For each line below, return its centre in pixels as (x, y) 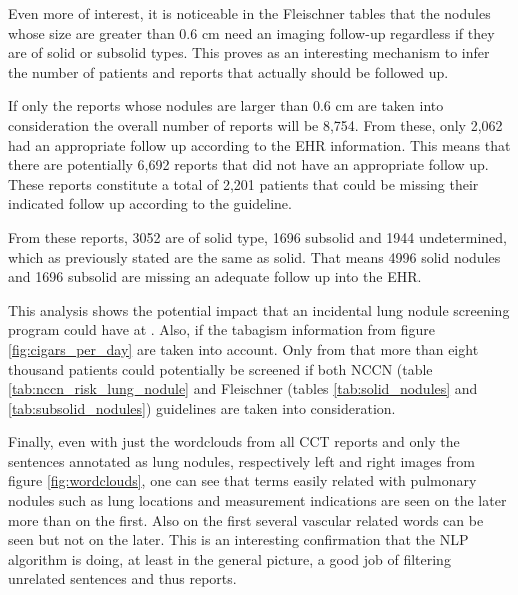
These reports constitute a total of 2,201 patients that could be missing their (243, 183)
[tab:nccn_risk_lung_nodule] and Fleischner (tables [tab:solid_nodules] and (243, 388)
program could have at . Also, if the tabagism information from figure (221, 329)
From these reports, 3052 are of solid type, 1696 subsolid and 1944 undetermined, (257, 236)
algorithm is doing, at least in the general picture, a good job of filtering (229, 558)
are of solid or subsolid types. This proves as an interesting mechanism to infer (249, 52)
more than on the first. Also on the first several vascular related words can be (246, 519)
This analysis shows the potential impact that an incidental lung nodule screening (259, 309)
